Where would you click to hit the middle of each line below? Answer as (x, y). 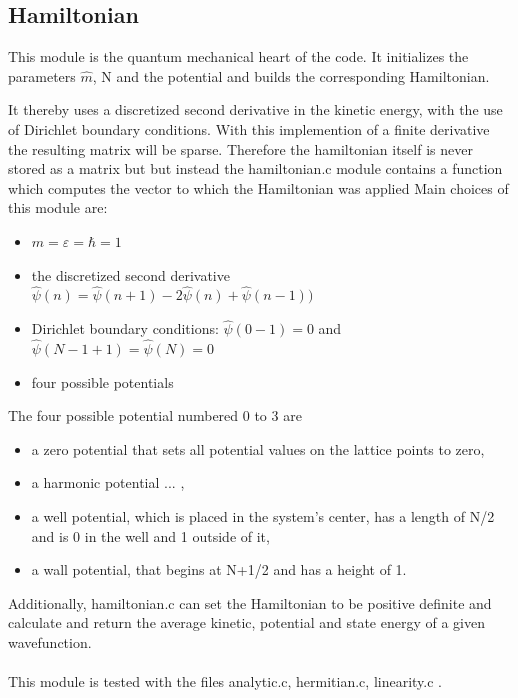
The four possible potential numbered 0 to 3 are (155, 415)
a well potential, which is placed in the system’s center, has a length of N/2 (263, 515)
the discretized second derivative (130, 274)
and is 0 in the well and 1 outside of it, (150, 535)
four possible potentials (102, 381)
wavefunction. (50, 641)
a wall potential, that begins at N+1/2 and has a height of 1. (219, 569)
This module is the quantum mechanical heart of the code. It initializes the (238, 56)
